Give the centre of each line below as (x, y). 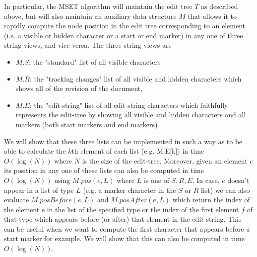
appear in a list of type (39, 190)
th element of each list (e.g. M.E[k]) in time (138, 151)
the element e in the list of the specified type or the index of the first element (122, 209)
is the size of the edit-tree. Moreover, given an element (165, 160)
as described (220, 6)
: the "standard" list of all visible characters (95, 61)
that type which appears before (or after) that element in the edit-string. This (123, 219)
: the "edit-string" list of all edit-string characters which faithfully (129, 105)
